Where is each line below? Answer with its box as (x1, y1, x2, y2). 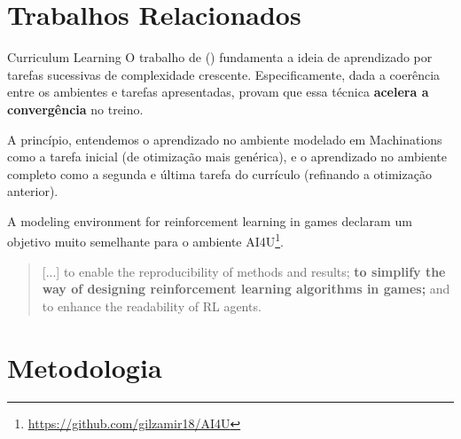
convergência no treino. (7, 99, 144, 118)
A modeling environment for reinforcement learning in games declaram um (7, 211, 412, 230)
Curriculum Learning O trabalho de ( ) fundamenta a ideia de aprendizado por (7, 48, 433, 67)
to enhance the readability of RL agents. (42, 296, 262, 315)
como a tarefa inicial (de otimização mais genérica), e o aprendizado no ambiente (7, 147, 447, 166)
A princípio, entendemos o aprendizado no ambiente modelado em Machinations (7, 129, 442, 148)
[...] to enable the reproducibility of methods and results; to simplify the (42, 262, 446, 280)
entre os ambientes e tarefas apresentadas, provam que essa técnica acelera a (7, 82, 429, 101)
